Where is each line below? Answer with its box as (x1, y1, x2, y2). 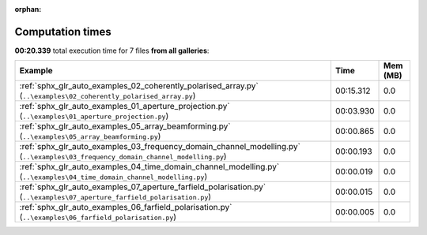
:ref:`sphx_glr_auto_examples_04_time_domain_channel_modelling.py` (19, 162, 280, 173)
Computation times (14, 24, 111, 39)
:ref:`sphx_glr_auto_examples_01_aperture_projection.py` (19, 101, 230, 112)
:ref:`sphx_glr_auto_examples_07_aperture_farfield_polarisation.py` (19, 181, 266, 192)
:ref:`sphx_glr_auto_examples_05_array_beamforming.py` (19, 121, 231, 132)
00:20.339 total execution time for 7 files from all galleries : (14, 46, 210, 55)
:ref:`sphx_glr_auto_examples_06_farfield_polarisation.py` (19, 202, 232, 213)
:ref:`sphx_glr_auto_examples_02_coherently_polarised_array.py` (19, 80, 259, 91)
